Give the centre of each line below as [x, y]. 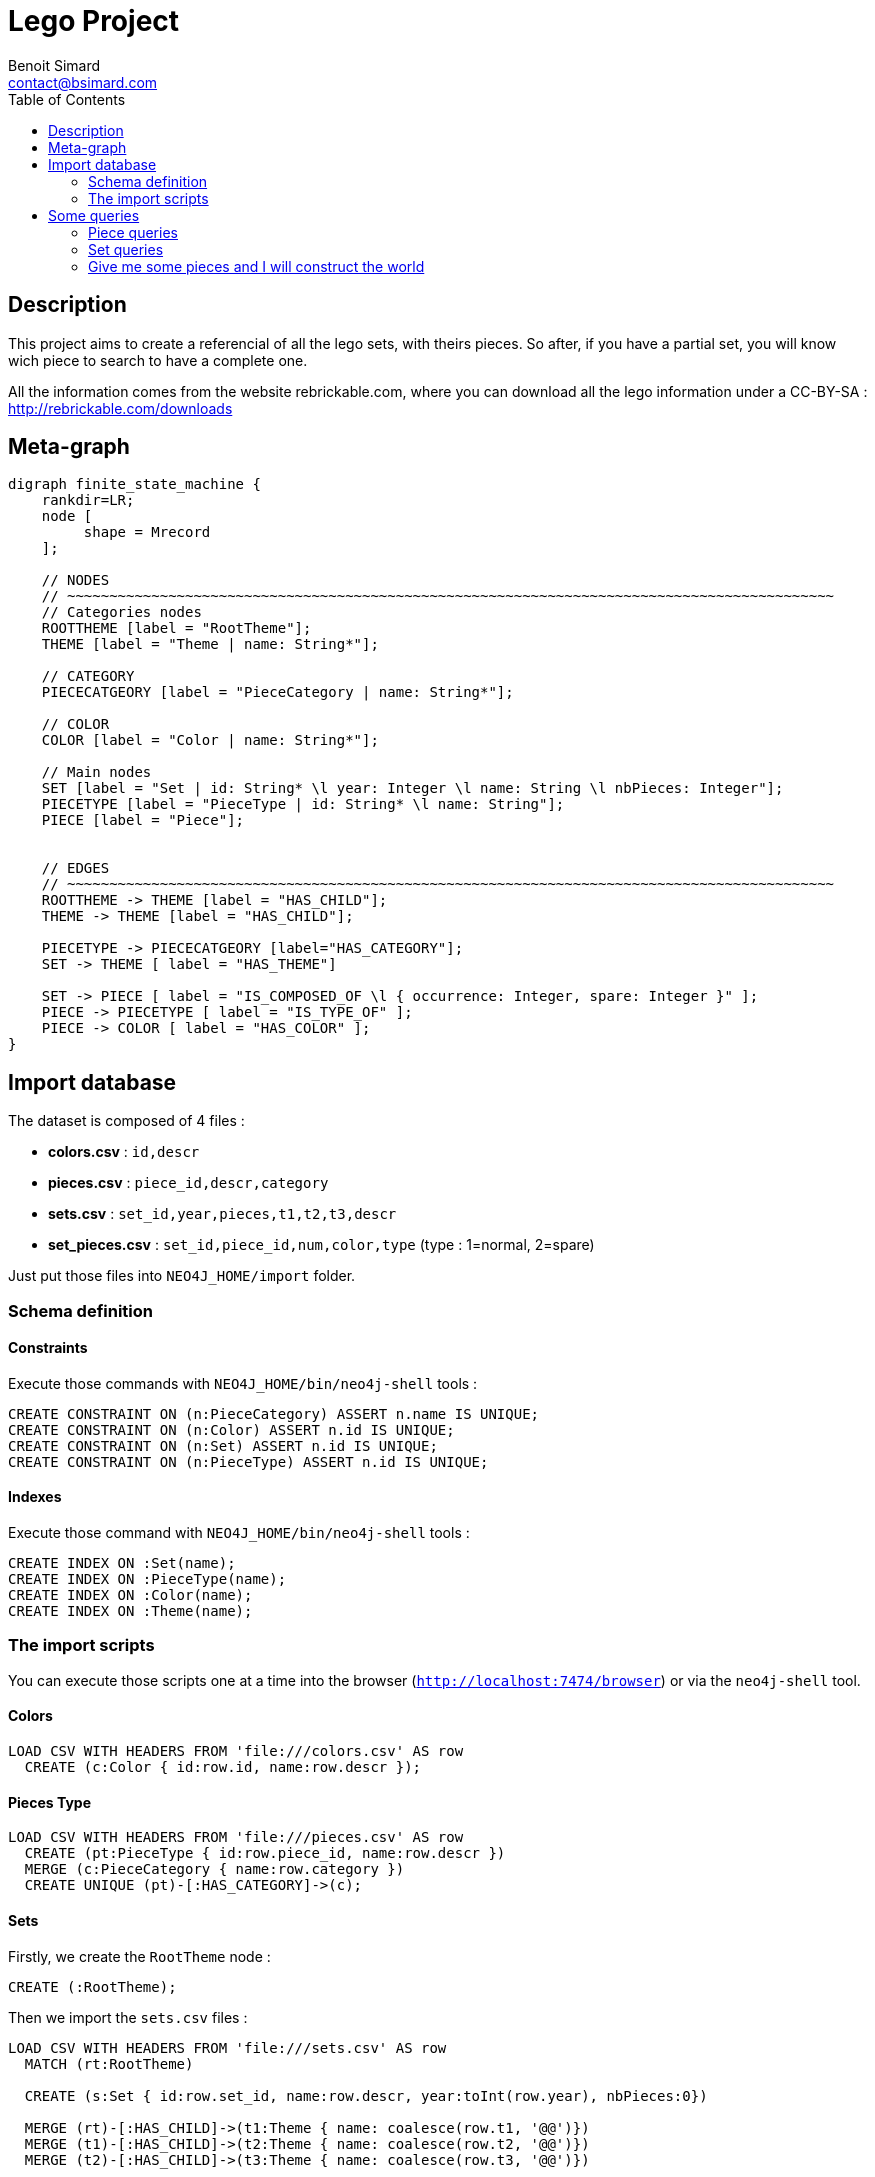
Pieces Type [50, 1802]
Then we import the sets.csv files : [128, 2017]
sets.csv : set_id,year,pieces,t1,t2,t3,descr [222, 1214]
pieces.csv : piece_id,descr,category [188, 1183]
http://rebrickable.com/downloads [120, 408]
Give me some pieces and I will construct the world [256, 266]
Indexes [35, 1497]
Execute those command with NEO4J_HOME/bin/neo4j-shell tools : [239, 1533]
